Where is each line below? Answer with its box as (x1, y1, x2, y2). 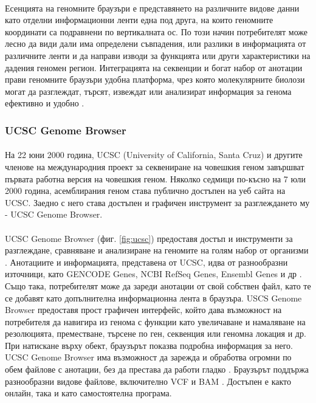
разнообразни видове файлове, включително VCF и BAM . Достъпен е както (5, 374, 291, 387)
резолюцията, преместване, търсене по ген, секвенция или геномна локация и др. (5, 327, 306, 340)
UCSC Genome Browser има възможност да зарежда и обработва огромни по (5, 351, 292, 363)
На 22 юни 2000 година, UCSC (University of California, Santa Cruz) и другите (5, 148, 303, 161)
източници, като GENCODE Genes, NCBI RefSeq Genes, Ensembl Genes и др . (5, 267, 302, 280)
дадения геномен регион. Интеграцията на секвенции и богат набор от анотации (5, 61, 303, 74)
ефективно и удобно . (5, 97, 84, 109)
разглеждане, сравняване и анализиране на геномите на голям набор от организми (5, 244, 309, 257)
